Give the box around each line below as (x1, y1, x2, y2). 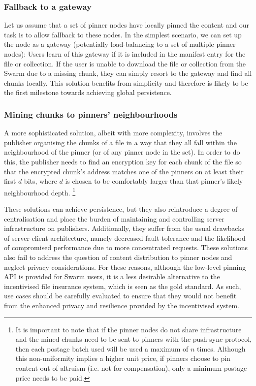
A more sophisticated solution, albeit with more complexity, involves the (4, 128, 223, 138)
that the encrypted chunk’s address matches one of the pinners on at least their (4, 166, 244, 176)
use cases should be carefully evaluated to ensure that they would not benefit (4, 290, 237, 301)
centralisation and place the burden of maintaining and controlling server (4, 213, 224, 224)
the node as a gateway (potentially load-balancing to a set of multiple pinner (4, 39, 236, 49)
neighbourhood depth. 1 (4, 186, 76, 197)
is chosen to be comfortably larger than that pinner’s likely (65, 176, 243, 186)
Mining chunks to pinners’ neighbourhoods (4, 108, 178, 120)
